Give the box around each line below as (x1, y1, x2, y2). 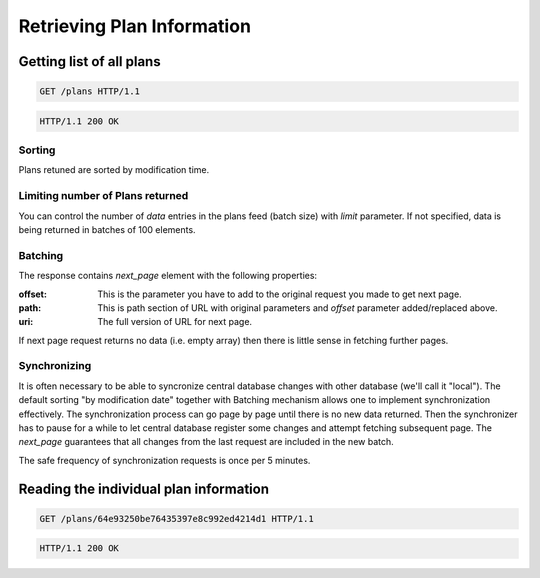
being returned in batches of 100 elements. (18, 224, 196, 235)
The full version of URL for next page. (97, 316, 253, 328)
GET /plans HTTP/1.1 (39, 86, 140, 97)
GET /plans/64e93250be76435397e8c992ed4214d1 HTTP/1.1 (39, 513, 314, 524)
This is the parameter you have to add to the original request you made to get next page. (97, 288, 462, 300)
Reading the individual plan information (18, 480, 270, 497)
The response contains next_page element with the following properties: (18, 270, 318, 282)
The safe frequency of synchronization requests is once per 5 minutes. (18, 454, 311, 466)
